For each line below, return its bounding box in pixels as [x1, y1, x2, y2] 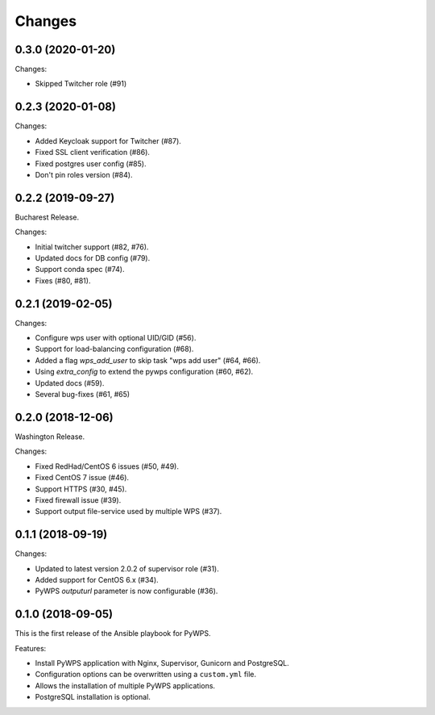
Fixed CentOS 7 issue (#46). [35, 473, 129, 483]
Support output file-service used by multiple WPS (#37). [35, 507, 222, 516]
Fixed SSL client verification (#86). [35, 148, 151, 157]
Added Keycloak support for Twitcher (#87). [35, 136, 181, 145]
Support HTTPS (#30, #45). [35, 484, 127, 494]
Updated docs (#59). [35, 378, 105, 387]
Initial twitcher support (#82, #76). [35, 242, 149, 252]
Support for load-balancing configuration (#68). [35, 344, 194, 354]
